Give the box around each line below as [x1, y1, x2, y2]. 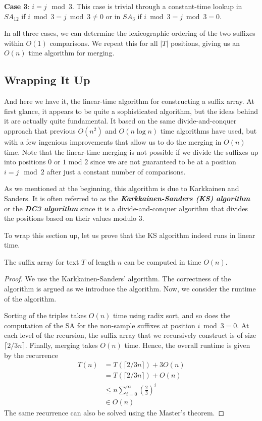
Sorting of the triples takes [4, 310, 87, 321]
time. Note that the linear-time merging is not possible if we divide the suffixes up [4, 146, 258, 157]
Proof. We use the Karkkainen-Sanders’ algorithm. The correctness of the [4, 273, 231, 284]
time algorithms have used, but [160, 125, 257, 136]
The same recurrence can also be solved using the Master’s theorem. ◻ [4, 407, 225, 417]
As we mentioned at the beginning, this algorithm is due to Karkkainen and [4, 183, 239, 194]
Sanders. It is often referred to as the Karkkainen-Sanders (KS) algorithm [4, 193, 250, 203]
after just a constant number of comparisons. [46, 166, 186, 176]
